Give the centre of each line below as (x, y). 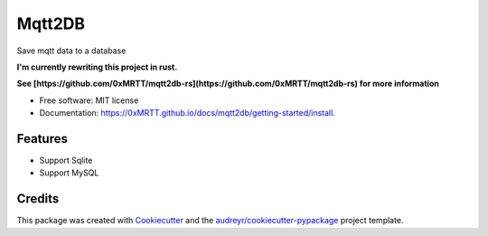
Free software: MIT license (89, 100)
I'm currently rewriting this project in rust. (97, 67)
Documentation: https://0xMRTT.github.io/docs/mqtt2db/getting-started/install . (188, 113)
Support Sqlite (66, 160)
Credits (38, 199)
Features (42, 139)
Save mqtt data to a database (71, 51)
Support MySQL (69, 173)
